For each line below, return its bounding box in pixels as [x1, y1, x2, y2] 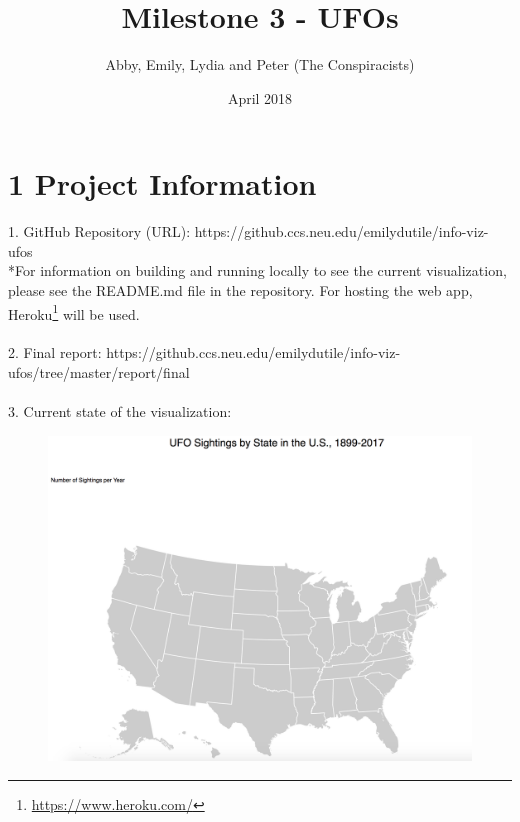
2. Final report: [8, 342, 102, 363]
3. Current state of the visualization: [8, 401, 232, 422]
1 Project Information [8, 163, 317, 204]
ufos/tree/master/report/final [8, 362, 190, 383]
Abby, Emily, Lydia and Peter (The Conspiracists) [105, 54, 415, 75]
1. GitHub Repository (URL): [8, 221, 191, 242]
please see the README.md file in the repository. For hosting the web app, [8, 280, 473, 301]
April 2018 [227, 87, 293, 108]
